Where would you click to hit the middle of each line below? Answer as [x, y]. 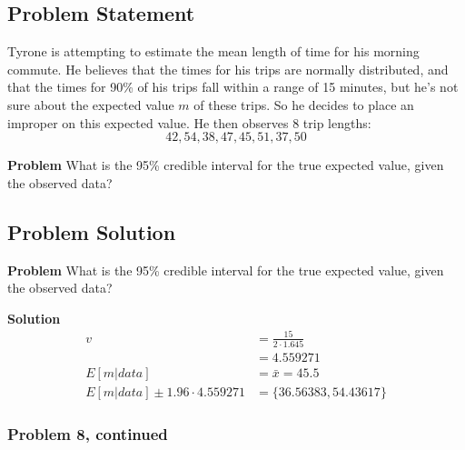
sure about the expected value [91, 104]
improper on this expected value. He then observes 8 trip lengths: [189, 122]
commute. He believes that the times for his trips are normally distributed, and [228, 69]
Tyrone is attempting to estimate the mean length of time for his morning [213, 51]
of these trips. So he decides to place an [304, 104]
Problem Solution [92, 231]
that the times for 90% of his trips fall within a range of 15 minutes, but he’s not [233, 87]
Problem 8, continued [88, 434]
